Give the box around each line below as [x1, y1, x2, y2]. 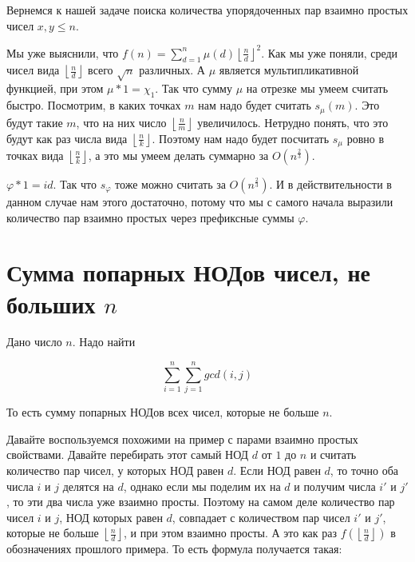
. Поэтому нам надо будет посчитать [152, 130, 330, 146]
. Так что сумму [155, 80, 232, 97]
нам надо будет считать [198, 97, 311, 114]
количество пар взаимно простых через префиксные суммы [6, 209, 294, 225]
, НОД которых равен [59, 508, 163, 525]
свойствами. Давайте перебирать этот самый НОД [6, 446, 249, 463]
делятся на [62, 477, 114, 494]
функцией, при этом [6, 80, 104, 97]
